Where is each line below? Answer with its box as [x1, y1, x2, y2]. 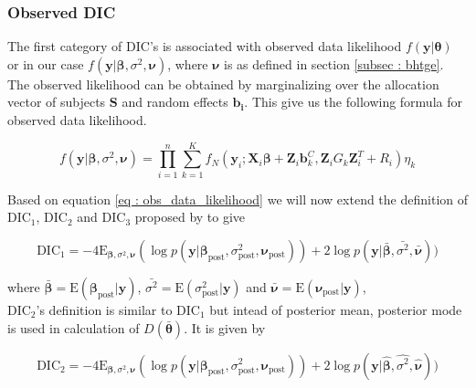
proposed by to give [134, 207, 246, 226]
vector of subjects [7, 92, 106, 111]
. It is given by [184, 318, 266, 337]
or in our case [7, 54, 84, 73]
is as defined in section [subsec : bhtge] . [224, 54, 444, 73]
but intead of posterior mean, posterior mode [209, 299, 462, 319]
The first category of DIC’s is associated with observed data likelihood [7, 37, 402, 56]
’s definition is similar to [36, 299, 173, 319]
